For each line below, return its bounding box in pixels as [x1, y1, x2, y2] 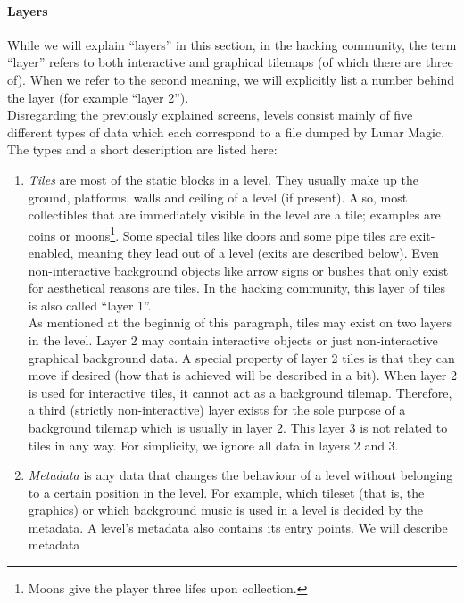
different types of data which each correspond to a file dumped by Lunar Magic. [7, 122, 445, 141]
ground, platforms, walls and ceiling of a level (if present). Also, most [28, 187, 408, 206]
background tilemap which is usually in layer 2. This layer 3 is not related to [28, 417, 448, 436]
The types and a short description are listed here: [7, 140, 278, 159]
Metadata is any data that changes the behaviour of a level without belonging [28, 466, 453, 484]
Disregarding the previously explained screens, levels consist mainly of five [7, 105, 413, 124]
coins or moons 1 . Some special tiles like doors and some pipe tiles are [28, 223, 407, 244]
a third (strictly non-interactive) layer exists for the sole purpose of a [28, 401, 406, 419]
